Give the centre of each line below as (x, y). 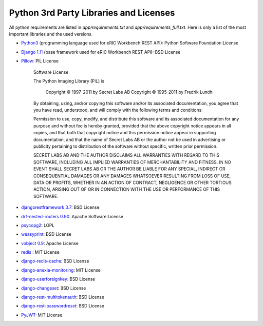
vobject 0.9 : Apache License (50, 243)
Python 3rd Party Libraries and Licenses (92, 13)
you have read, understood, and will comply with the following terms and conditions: (118, 110)
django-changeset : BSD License (54, 288)
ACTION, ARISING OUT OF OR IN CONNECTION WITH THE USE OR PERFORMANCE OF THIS (127, 189)
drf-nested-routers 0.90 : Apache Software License (72, 216)
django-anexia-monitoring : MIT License (61, 270)
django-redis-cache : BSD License (55, 261)
